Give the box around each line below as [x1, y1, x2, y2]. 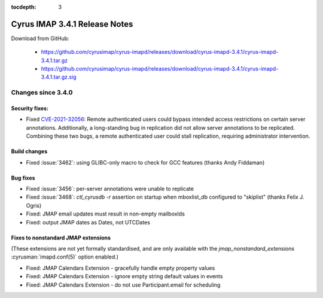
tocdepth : [11, 4, 36, 10]
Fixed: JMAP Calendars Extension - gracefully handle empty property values [26, 264, 215, 272]
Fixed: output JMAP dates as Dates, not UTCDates [26, 218, 151, 226]
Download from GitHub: [11, 35, 69, 42]
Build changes [11, 148, 48, 155]
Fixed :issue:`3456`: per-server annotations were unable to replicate [26, 185, 194, 192]
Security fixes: [11, 105, 49, 112]
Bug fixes [11, 174, 35, 181]
